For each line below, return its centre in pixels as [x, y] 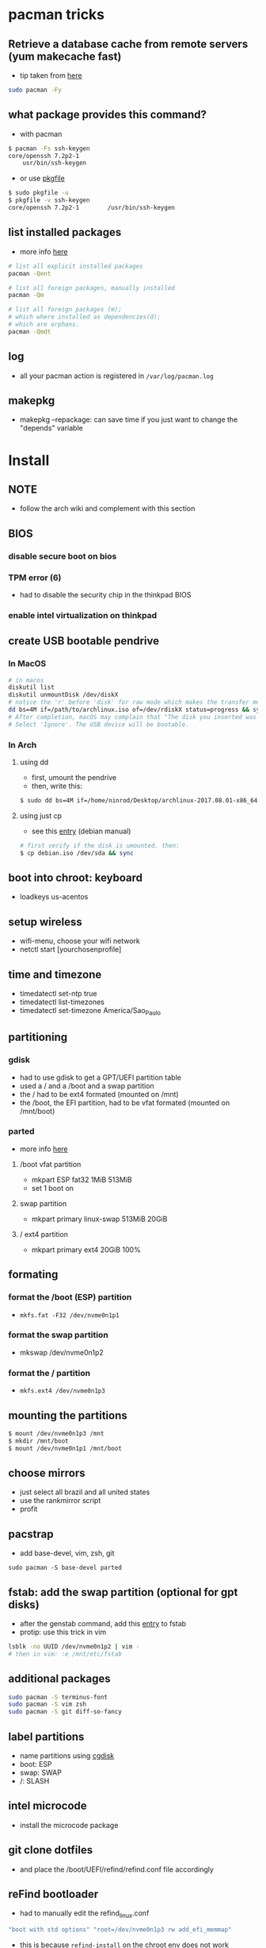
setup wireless [46, 922]
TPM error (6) [35, 578]
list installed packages [65, 232]
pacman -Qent [30, 273]
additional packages [59, 1679]
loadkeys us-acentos [54, 897]
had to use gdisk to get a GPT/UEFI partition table [101, 1077]
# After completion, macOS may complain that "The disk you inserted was [133, 717]
